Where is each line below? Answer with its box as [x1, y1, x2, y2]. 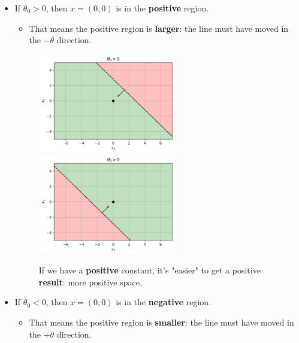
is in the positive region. [116, 2, 209, 14]
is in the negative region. [116, 296, 212, 308]
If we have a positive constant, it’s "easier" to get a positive [38, 264, 261, 276]
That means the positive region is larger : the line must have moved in [29, 22, 289, 34]
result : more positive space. [38, 275, 142, 288]
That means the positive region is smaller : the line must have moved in [29, 316, 294, 329]
